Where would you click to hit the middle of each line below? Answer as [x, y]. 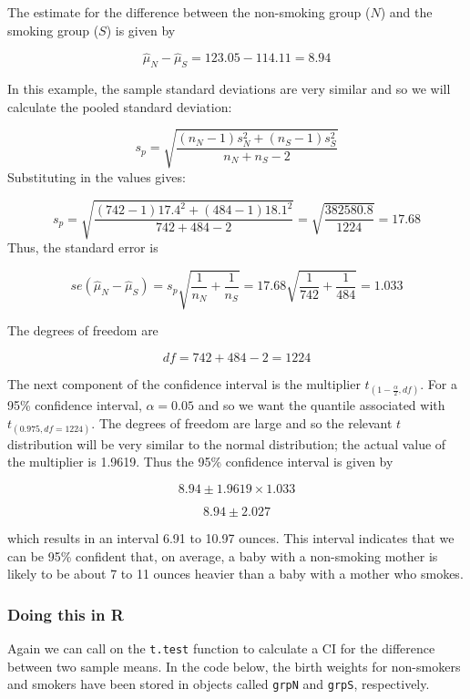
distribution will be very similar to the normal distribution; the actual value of [227, 443]
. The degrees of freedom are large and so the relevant [242, 422]
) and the [406, 12]
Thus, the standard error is [83, 247]
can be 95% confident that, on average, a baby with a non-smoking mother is [223, 555]
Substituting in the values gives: [97, 176]
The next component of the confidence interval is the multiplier [184, 383]
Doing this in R [66, 614]
